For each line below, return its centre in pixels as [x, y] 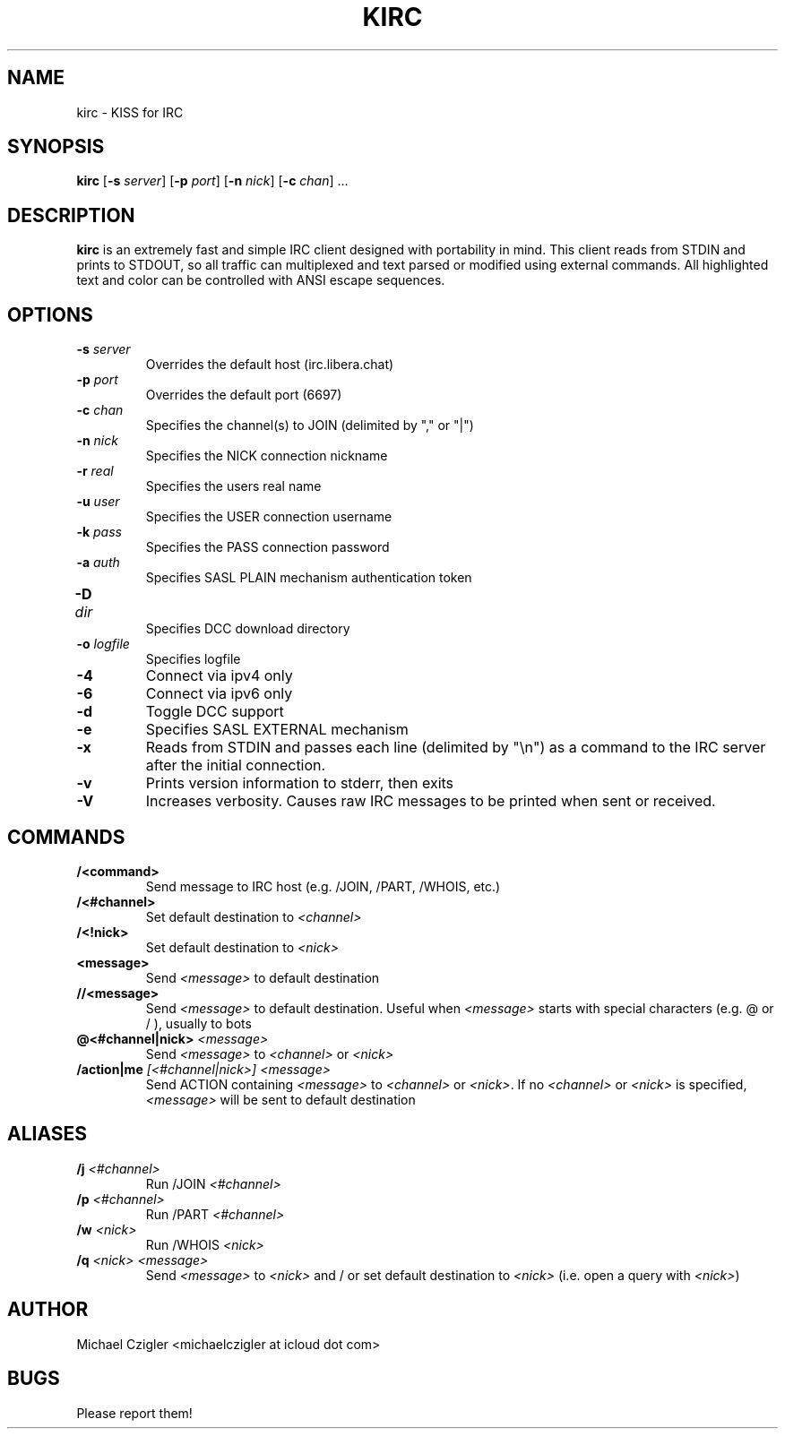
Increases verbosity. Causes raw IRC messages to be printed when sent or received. [431, 801]
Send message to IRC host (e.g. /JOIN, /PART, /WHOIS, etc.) [323, 886]
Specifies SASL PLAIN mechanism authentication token [309, 578]
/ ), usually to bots [198, 1023]
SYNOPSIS [56, 147]
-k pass [99, 532]
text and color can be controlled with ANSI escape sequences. [261, 280]
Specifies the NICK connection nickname [267, 456]
